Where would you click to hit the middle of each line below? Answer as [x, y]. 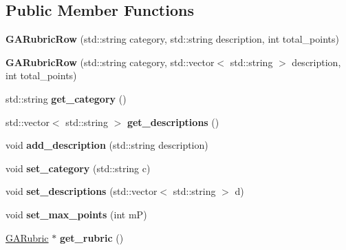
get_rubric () [91, 237]
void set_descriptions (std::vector [82, 191]
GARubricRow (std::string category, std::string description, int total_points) [172, 39]
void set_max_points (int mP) [76, 214]
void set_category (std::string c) [78, 168]
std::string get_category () [66, 98]
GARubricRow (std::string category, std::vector [110, 62]
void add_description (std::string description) [107, 145]
